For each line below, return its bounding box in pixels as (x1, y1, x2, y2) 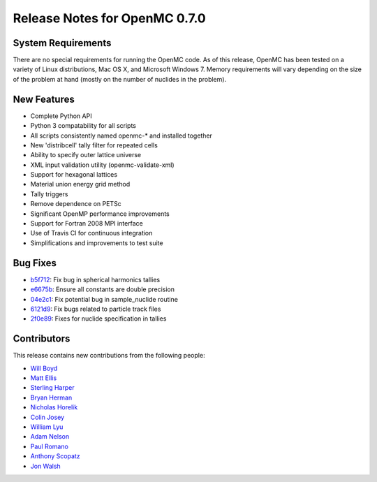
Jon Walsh (30, 462, 61, 470)
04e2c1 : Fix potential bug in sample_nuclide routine (30, 295, 178, 303)
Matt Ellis (30, 374, 57, 382)
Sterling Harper (30, 384, 75, 392)
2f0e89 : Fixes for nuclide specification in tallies (30, 314, 167, 323)
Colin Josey (30, 413, 65, 421)
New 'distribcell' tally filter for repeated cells (30, 140, 158, 149)
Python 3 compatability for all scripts (30, 122, 136, 130)
